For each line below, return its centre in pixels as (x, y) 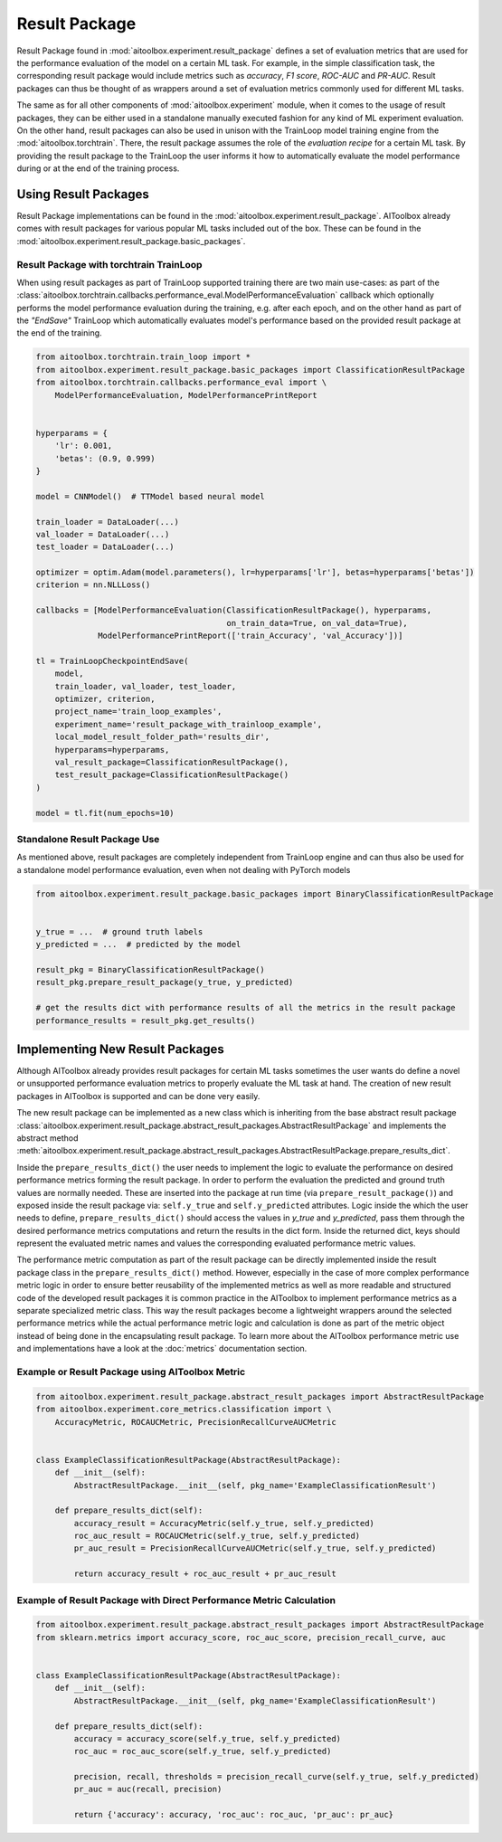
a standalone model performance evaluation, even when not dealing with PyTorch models (184, 869)
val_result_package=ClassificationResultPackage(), (172, 762)
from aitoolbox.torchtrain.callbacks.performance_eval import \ (181, 383)
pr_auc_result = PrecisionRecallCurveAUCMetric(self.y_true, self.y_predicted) (255, 1548)
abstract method (47, 1138)
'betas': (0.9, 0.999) (105, 458)
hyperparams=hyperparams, (112, 750)
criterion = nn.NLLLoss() (93, 585)
